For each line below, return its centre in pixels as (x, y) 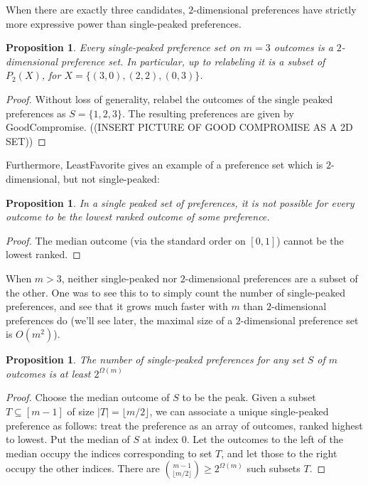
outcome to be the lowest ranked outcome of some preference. (138, 217)
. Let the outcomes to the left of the (265, 439)
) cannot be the (310, 240)
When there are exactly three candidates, (96, 9)
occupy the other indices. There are (83, 468)
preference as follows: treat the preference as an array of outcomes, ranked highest (184, 425)
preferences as (36, 113)
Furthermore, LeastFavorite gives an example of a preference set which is (164, 165)
